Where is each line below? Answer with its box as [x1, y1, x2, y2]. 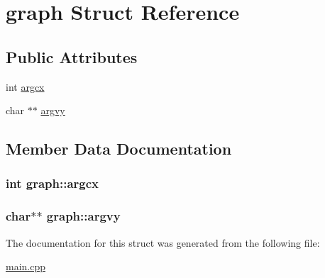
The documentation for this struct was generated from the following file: [6, 235, 320, 250]
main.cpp [6, 259, 46, 274]
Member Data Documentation [6, 138, 232, 160]
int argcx [6, 79, 45, 94]
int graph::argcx [6, 174, 99, 192]
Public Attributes [6, 45, 138, 67]
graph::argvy [46, 207, 121, 225]
